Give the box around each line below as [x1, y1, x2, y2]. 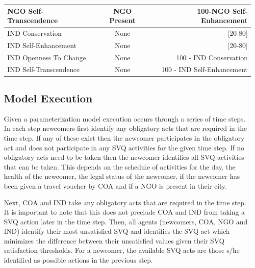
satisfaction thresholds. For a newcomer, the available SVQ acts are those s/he [4, 245, 240, 255]
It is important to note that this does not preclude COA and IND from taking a [4, 207, 245, 217]
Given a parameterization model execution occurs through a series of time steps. [4, 113, 246, 123]
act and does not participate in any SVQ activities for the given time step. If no [4, 142, 244, 152]
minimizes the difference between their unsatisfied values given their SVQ [4, 235, 225, 245]
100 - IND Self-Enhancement [161, 64, 248, 74]
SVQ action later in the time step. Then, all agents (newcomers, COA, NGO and [4, 216, 248, 226]
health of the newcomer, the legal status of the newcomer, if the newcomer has [4, 171, 240, 181]
